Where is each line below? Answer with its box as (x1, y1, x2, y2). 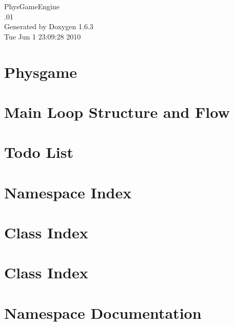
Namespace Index (4, 181, 132, 202)
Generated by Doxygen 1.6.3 (4, 21, 93, 32)
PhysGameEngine (4, 1, 60, 11)
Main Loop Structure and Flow (4, 101, 230, 122)
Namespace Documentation (4, 302, 202, 323)
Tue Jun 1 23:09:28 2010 (4, 31, 81, 42)
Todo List (4, 141, 73, 162)
